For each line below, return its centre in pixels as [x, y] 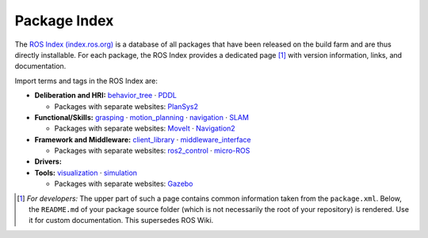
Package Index [64, 21]
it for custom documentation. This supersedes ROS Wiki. [121, 221]
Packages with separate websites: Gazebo [124, 184]
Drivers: [48, 161]
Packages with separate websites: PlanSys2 [126, 106]
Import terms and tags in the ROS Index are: [86, 81]
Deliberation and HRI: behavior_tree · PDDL [106, 96]
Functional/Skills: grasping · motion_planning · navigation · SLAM [142, 117]
